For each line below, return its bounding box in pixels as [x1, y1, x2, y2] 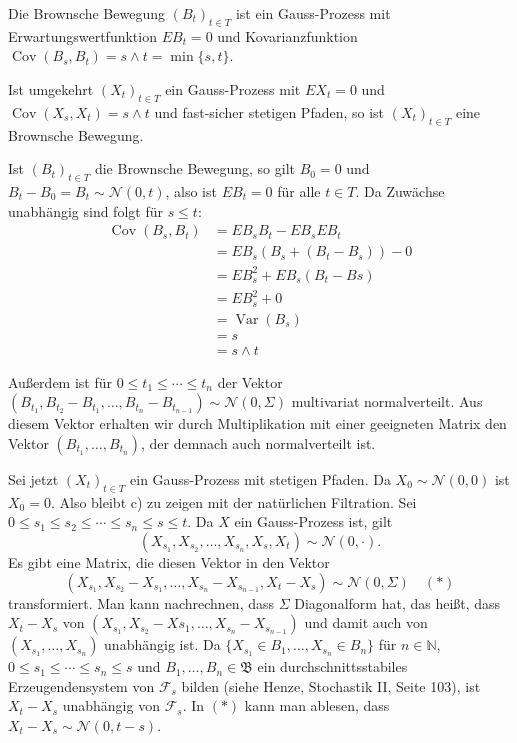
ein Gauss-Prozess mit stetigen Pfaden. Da [130, 469, 391, 490]
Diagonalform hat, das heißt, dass [294, 592, 501, 613]
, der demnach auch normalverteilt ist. [140, 433, 376, 454]
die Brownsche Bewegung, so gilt [94, 158, 295, 179]
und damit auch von [304, 612, 428, 633]
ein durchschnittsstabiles [257, 656, 408, 677]
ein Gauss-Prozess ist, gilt [234, 511, 393, 532]
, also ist [165, 180, 217, 201]
